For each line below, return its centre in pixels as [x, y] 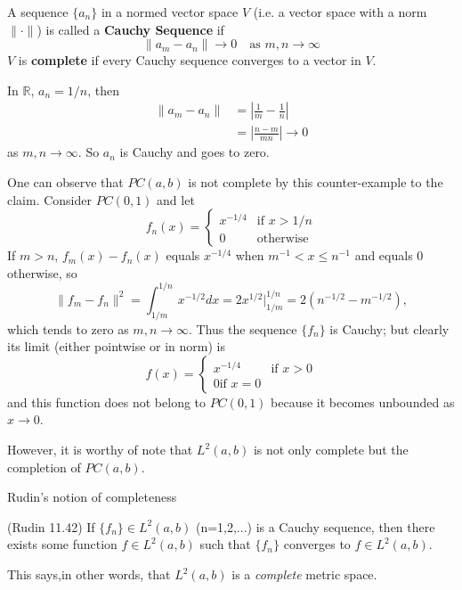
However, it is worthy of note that [100, 450]
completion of [44, 467]
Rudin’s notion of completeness [92, 497]
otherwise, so [42, 272]
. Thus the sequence [243, 328]
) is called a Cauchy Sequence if [130, 29]
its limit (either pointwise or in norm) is [116, 346]
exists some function [62, 544]
